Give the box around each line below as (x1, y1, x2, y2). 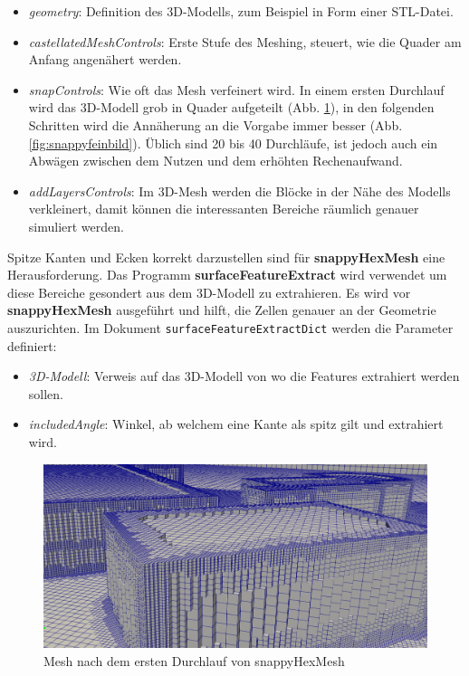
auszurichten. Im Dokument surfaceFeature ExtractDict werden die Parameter (7, 318, 454, 337)
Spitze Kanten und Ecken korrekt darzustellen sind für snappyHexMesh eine (7, 247, 445, 266)
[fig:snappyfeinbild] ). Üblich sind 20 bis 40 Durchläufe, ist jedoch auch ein (28, 133, 438, 152)
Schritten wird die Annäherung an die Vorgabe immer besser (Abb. (28, 115, 403, 134)
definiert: (7, 336, 57, 355)
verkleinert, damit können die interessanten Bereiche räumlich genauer (28, 199, 419, 218)
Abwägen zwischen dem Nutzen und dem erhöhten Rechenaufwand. (28, 151, 403, 170)
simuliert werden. (28, 216, 124, 235)
